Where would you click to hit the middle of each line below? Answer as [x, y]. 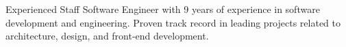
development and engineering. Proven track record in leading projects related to [173, 22]
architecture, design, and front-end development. [107, 36]
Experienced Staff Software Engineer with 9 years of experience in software [163, 9]
